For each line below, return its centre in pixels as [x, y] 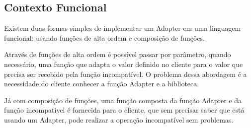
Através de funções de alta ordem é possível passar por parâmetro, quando [118, 54]
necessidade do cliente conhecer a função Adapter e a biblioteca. [102, 84]
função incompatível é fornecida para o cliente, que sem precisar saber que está [124, 110]
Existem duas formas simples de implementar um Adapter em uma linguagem [123, 28]
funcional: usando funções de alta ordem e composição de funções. [105, 37]
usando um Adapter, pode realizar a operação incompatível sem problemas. [119, 119]
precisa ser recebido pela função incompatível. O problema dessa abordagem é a [125, 74]
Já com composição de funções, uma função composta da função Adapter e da [123, 100]
